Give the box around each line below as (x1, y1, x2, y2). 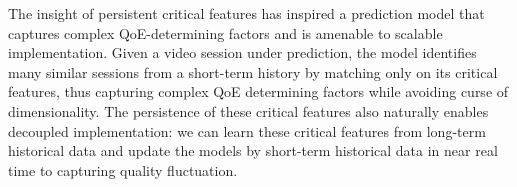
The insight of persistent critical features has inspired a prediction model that (8, 3, 485, 23)
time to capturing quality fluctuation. (8, 159, 238, 180)
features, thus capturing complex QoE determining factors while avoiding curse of (8, 81, 509, 102)
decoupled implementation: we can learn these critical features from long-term (8, 120, 486, 141)
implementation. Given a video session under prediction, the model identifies (8, 42, 477, 63)
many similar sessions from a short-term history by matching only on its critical (8, 61, 498, 82)
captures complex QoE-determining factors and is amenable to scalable (8, 22, 443, 43)
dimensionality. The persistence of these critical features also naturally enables (8, 100, 489, 121)
